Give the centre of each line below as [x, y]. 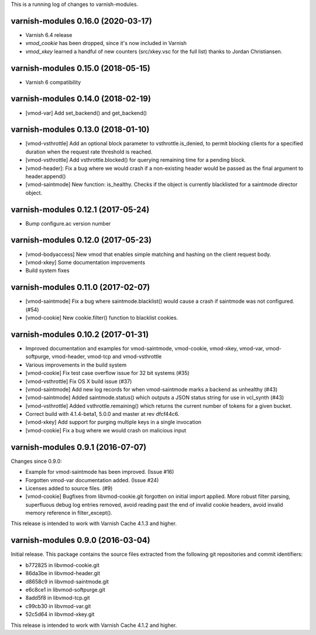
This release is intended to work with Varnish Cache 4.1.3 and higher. [94, 524]
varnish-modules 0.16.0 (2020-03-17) [81, 21]
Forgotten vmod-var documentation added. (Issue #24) [92, 480]
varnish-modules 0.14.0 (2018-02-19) [81, 99]
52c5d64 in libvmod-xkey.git [60, 614]
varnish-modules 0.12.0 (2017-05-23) [81, 240]
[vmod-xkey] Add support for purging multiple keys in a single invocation [114, 422]
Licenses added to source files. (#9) [69, 488]
